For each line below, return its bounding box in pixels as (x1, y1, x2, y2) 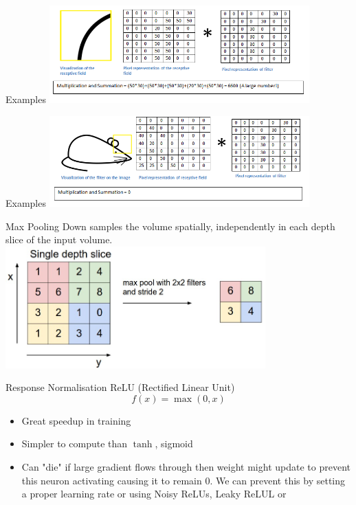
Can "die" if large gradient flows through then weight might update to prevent (21, 460, 351, 474)
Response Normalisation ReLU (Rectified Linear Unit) (5, 380, 235, 394)
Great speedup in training (21, 413, 131, 427)
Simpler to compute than (21, 436, 128, 451)
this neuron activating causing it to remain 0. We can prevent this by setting (21, 473, 345, 487)
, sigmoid (155, 436, 193, 451)
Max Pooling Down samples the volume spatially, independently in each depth (5, 218, 335, 233)
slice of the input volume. (5, 232, 113, 247)
